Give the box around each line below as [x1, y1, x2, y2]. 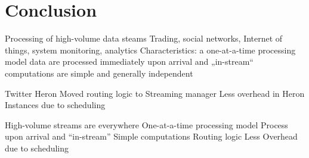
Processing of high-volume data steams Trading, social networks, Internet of [5, 32, 283, 45]
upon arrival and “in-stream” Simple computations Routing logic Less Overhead [5, 130, 298, 143]
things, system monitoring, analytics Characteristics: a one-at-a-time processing [5, 43, 296, 56]
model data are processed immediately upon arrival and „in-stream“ [5, 55, 254, 68]
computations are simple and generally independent [5, 67, 193, 79]
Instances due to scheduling [5, 99, 106, 111]
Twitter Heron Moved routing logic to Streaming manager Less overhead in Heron [5, 87, 305, 99]
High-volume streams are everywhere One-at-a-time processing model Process [5, 118, 288, 131]
